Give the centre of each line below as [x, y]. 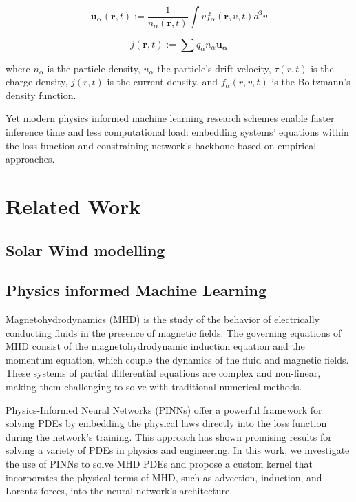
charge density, [37, 82]
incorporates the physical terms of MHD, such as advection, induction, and [164, 477]
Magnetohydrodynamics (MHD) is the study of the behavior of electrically [163, 319]
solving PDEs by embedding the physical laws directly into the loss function [166, 423]
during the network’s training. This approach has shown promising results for [169, 436]
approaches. [30, 159]
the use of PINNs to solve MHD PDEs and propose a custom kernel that [159, 464]
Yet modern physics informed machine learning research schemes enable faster [170, 118]
